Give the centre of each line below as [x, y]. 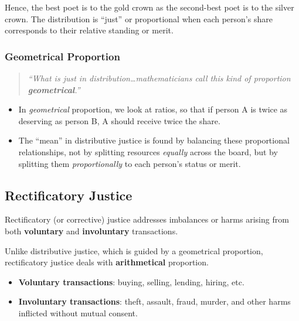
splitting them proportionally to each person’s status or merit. [130, 163]
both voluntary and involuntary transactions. [91, 230]
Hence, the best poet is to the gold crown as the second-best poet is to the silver [149, 7]
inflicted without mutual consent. [78, 313]
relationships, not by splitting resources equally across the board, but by [148, 151]
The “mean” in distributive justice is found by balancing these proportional [154, 140]
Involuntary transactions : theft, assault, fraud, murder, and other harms [154, 301]
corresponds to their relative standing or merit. [89, 30]
